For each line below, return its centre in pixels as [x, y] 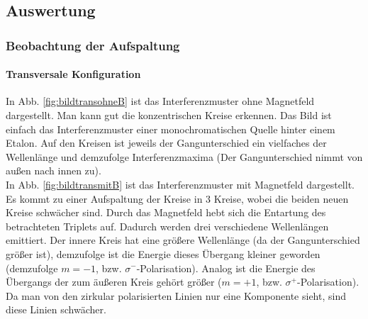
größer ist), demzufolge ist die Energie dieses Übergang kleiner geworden [163, 253]
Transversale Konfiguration [73, 74]
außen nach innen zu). [54, 170]
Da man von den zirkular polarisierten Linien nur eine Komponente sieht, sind [176, 295]
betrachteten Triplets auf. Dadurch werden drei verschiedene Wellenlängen [167, 226]
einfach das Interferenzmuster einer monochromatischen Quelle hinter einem [171, 129]
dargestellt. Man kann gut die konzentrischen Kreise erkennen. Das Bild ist [169, 115]
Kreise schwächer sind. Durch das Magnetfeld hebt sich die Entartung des [166, 212]
